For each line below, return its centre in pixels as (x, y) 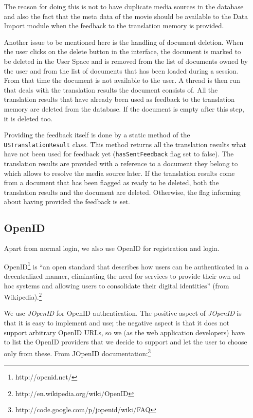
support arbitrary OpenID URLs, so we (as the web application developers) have (125, 332)
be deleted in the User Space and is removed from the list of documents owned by (126, 61)
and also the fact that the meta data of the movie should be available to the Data (126, 16)
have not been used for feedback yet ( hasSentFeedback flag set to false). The (119, 154)
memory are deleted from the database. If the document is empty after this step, (124, 108)
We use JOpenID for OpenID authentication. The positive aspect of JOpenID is (123, 313)
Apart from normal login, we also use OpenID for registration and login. (112, 248)
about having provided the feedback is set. (67, 201)
